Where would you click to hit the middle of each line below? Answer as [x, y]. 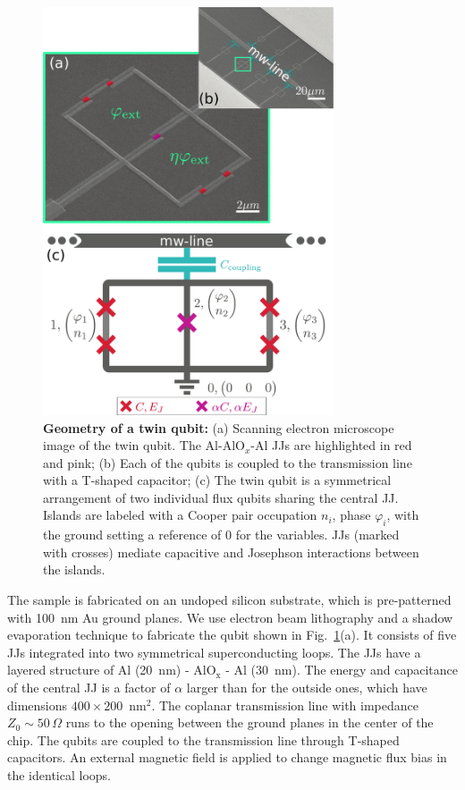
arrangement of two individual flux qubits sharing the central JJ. [221, 497]
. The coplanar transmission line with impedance [285, 705]
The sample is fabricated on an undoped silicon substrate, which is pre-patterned [229, 600]
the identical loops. [59, 775]
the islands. [74, 569]
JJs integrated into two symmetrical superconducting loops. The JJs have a [214, 652]
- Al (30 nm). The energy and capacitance [342, 670]
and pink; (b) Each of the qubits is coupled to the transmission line [228, 462]
